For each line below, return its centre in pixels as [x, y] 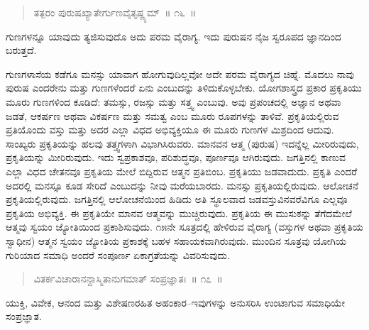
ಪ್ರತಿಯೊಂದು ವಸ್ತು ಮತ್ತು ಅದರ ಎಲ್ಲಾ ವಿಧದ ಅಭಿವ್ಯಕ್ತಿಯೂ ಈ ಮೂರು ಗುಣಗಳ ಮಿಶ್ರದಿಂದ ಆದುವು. [170, 130]
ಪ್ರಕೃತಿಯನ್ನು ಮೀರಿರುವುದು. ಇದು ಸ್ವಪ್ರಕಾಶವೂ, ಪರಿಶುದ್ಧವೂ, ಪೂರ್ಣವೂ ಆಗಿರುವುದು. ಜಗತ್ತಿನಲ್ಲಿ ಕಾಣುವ [176, 157]
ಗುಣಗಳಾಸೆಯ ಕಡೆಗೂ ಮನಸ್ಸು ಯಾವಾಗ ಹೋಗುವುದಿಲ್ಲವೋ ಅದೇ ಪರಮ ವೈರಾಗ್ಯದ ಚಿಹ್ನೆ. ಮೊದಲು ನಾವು [180, 73]
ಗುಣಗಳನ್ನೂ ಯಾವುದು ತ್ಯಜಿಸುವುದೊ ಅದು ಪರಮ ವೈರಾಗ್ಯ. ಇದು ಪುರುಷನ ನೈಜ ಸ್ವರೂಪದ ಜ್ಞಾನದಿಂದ [174, 36]
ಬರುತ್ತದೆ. [21, 50]
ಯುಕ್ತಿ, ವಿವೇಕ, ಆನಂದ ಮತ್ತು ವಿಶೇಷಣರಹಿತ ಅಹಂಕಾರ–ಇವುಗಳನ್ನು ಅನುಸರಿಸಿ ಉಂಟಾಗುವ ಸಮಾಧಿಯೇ [175, 302]
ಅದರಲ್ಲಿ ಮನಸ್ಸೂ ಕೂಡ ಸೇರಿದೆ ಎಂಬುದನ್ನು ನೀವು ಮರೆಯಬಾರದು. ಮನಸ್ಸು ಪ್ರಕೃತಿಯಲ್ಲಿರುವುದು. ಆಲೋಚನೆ [182, 185]
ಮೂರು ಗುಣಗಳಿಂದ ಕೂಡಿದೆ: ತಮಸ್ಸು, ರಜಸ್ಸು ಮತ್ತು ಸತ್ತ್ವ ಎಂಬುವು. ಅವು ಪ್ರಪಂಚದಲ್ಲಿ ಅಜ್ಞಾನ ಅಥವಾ [174, 101]
